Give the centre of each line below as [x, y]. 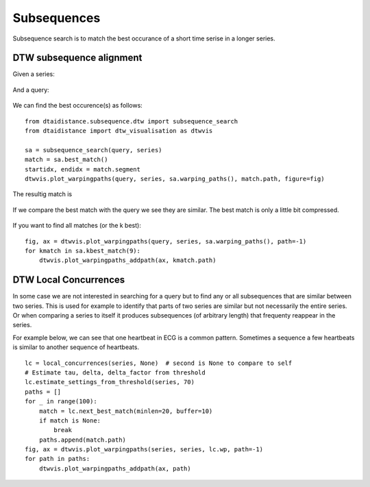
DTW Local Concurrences [69, 280]
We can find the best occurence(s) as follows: [78, 106]
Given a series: [34, 74]
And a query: [31, 90]
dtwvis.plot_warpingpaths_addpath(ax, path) [115, 468]
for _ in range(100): [61, 402]
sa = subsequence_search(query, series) [94, 150]
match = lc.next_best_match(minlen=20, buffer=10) [126, 411]
